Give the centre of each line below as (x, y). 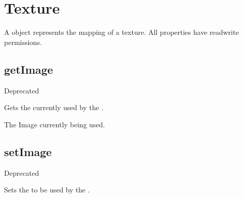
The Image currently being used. (55, 124)
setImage (28, 151)
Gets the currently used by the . (54, 107)
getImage (29, 69)
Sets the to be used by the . (47, 190)
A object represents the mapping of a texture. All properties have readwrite (121, 32)
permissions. (23, 42)
